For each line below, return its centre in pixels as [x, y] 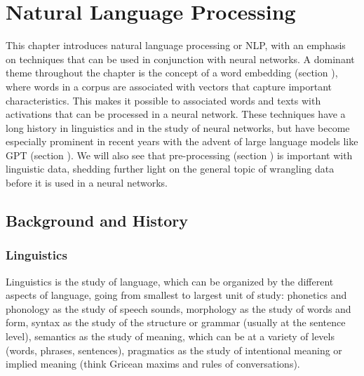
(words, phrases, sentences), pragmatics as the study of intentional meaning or [174, 350]
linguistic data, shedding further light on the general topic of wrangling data [170, 169]
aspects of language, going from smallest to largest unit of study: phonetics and [176, 295]
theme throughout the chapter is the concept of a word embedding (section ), [172, 73]
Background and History [97, 221]
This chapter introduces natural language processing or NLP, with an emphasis [176, 45]
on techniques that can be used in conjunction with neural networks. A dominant [180, 59]
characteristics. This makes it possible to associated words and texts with [163, 100]
